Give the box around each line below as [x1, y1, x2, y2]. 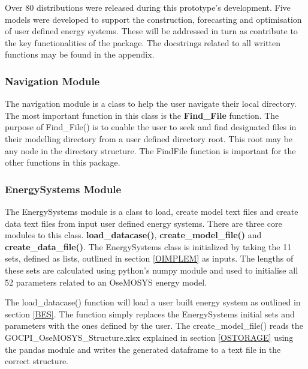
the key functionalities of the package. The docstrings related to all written [5, 36, 281, 49]
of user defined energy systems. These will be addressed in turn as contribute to [5, 25, 298, 37]
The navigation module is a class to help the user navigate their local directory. [5, 97, 297, 110]
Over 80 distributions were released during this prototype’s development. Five [5, 1, 291, 13]
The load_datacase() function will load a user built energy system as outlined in [5, 296, 301, 308]
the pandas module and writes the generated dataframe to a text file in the [5, 343, 281, 355]
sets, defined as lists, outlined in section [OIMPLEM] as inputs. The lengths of [5, 252, 294, 265]
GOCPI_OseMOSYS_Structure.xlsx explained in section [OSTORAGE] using [5, 331, 294, 343]
